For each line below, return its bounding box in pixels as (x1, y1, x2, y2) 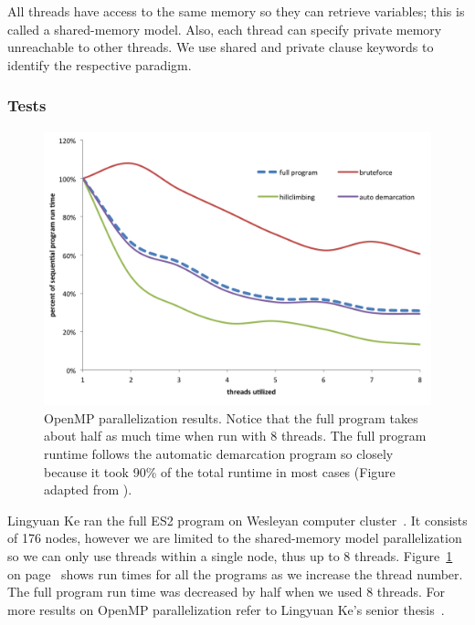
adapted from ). (44, 480, 132, 499)
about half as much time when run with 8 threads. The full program (44, 426, 427, 445)
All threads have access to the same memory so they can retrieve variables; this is (7, 2, 465, 20)
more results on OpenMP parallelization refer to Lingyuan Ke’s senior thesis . (7, 599, 445, 619)
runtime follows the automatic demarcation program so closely (44, 443, 394, 463)
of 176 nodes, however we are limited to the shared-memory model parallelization (7, 528, 462, 547)
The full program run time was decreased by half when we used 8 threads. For (7, 582, 446, 601)
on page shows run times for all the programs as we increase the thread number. (7, 564, 463, 583)
